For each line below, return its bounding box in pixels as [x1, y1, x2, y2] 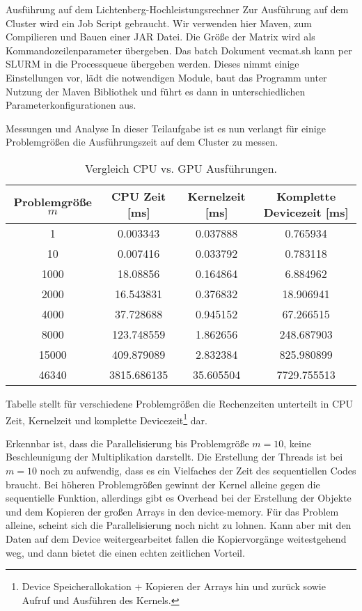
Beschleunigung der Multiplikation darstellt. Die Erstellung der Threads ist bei [6, 449, 343, 464]
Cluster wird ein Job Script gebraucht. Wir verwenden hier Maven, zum [6, 15, 313, 30]
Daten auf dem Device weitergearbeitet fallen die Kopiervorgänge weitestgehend [6, 531, 347, 546]
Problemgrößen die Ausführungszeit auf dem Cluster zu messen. [6, 134, 278, 149]
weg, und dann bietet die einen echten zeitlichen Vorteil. [6, 545, 245, 559]
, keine [283, 435, 311, 450]
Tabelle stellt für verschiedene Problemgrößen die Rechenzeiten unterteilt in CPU [6, 396, 354, 410]
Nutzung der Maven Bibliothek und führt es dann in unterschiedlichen [6, 84, 306, 98]
